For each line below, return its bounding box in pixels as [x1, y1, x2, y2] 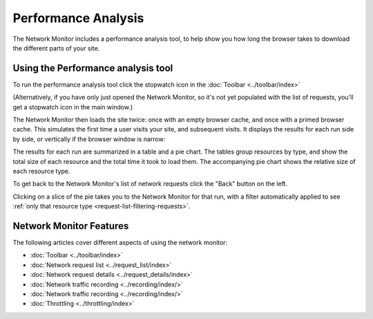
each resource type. [12, 167, 70, 175]
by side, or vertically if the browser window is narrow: [12, 135, 166, 143]
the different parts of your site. [12, 44, 100, 52]
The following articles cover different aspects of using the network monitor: [12, 239, 228, 247]
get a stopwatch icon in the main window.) [12, 102, 133, 111]
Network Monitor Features [12, 220, 129, 232]
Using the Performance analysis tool [12, 62, 173, 74]
